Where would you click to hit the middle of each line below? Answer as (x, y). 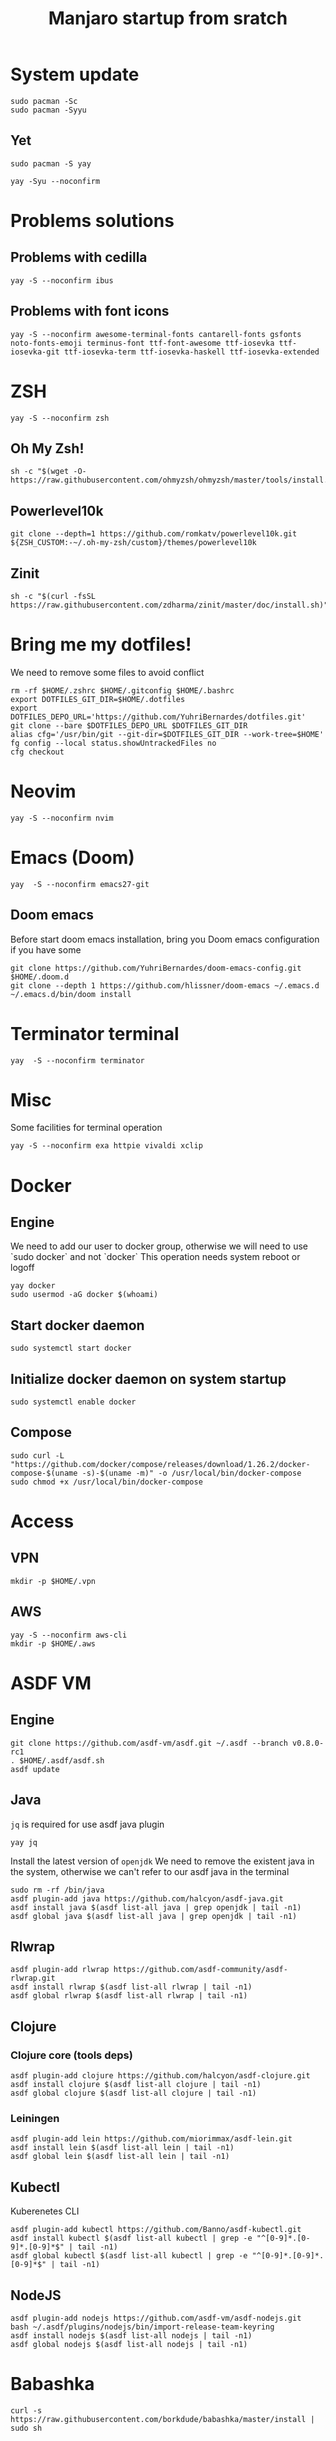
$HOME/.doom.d (40, 977)
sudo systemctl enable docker (73, 1402)
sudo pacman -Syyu (48, 110)
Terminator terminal (95, 1033)
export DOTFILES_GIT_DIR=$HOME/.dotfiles (98, 699)
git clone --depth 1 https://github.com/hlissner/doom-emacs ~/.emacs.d (165, 985)
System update (75, 74)
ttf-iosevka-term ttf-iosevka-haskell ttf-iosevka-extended (191, 352)
